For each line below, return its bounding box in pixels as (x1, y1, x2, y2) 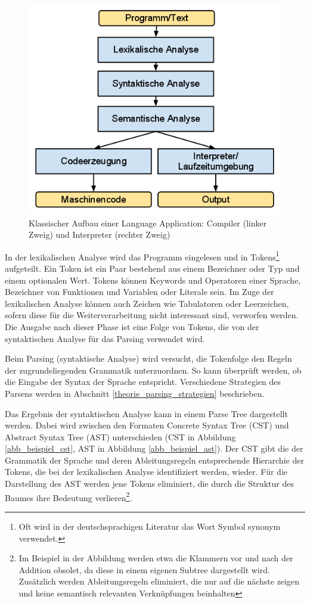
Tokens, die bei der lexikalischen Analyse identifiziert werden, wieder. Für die (5, 465, 287, 478)
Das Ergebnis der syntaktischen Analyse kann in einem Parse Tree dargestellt (5, 407, 288, 419)
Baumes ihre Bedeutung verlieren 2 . (5, 489, 132, 503)
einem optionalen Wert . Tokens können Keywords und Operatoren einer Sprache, (5, 273, 301, 286)
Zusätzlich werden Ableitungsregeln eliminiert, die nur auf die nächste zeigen (18, 575, 299, 588)
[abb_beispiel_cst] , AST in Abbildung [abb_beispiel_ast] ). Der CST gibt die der (5, 442, 303, 455)
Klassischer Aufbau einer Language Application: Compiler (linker (29, 216, 267, 229)
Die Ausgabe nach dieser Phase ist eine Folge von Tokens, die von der (5, 320, 259, 332)
